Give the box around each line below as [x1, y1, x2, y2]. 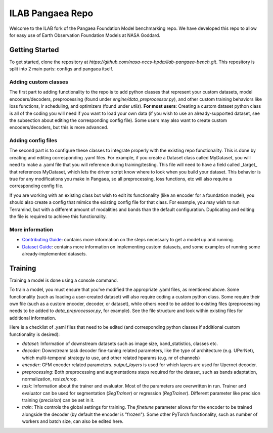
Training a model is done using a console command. [9, 277, 118, 283]
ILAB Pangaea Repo [9, 8, 94, 19]
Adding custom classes [9, 78, 68, 85]
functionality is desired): [9, 331, 60, 337]
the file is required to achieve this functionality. [9, 213, 107, 220]
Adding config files [9, 137, 58, 144]
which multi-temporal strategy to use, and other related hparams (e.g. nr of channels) [22, 355, 200, 361]
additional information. [9, 315, 57, 321]
